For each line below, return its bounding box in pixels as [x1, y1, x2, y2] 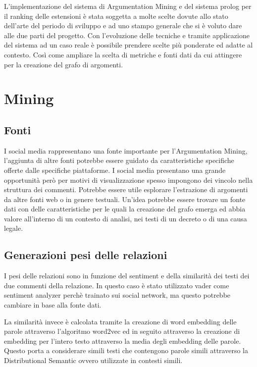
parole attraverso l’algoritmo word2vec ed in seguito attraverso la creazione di [4, 326, 240, 336]
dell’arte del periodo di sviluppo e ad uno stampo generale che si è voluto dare [4, 20, 242, 31]
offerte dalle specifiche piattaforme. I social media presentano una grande [4, 164, 226, 175]
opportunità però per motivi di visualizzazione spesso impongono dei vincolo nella [4, 174, 253, 185]
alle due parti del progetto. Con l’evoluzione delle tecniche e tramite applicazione [4, 30, 250, 40]
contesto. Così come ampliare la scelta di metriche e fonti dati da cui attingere [4, 49, 242, 59]
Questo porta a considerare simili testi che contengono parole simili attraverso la [4, 345, 248, 356]
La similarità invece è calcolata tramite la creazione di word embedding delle [4, 316, 237, 326]
